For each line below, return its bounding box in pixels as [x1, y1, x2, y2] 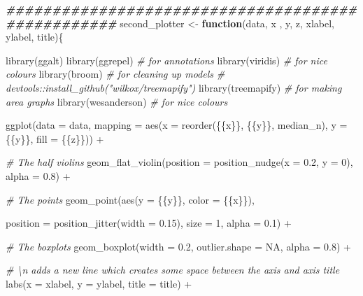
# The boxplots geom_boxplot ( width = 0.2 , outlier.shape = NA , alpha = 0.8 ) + [6, 239, 351, 253]
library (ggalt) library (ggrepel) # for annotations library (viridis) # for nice [6, 52, 327, 67]
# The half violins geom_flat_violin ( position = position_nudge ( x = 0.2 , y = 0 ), [6, 155, 353, 169]
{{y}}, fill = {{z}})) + [6, 131, 104, 146]
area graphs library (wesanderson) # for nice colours [6, 94, 228, 108]
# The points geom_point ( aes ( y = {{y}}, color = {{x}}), [6, 192, 255, 206]
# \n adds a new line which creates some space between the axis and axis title [6, 262, 340, 277]
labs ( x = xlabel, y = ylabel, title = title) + [6, 276, 192, 290]
